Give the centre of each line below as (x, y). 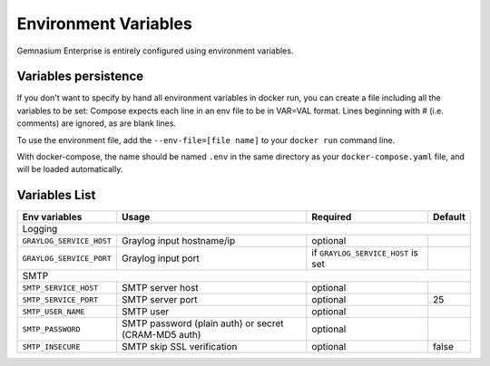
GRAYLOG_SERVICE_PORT (67, 258)
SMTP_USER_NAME (54, 311)
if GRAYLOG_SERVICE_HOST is (365, 253)
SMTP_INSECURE (51, 347)
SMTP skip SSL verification (179, 347)
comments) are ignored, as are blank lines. (97, 123)
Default (449, 217)
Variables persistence (80, 77)
